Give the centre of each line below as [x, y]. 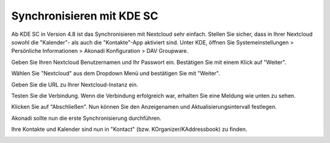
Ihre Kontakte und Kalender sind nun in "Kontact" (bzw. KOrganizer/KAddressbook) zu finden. [129, 129]
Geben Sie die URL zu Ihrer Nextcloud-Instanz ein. [75, 85]
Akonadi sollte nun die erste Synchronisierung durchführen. [86, 118]
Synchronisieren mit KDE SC [85, 16]
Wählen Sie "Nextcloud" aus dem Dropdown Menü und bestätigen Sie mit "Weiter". [116, 74]
